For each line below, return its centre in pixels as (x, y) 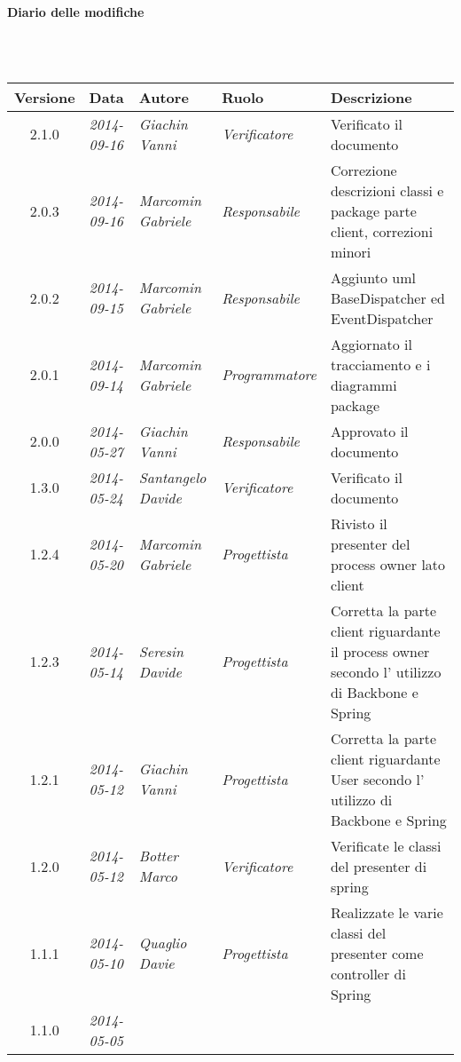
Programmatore (269, 375)
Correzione (363, 170)
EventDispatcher (382, 318)
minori (351, 251)
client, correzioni (382, 231)
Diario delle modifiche (76, 12)
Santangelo (172, 477)
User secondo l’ (377, 779)
